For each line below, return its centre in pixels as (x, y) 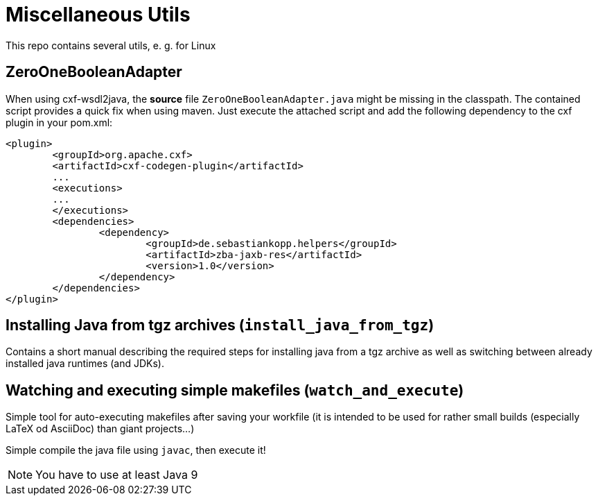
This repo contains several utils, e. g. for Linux (111, 45)
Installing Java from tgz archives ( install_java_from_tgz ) (220, 325)
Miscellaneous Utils (98, 15)
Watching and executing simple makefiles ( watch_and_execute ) (235, 390)
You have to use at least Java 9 (117, 475)
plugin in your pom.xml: (59, 122)
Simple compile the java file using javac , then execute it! (136, 450)
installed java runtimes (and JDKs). (85, 364)
